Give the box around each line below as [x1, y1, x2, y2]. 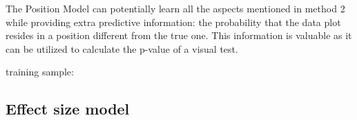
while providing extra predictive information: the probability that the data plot [6, 14, 341, 29]
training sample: [6, 64, 74, 79]
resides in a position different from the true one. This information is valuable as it [6, 28, 352, 43]
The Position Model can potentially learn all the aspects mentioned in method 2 [6, 1, 345, 15]
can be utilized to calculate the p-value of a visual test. [6, 41, 238, 56]
